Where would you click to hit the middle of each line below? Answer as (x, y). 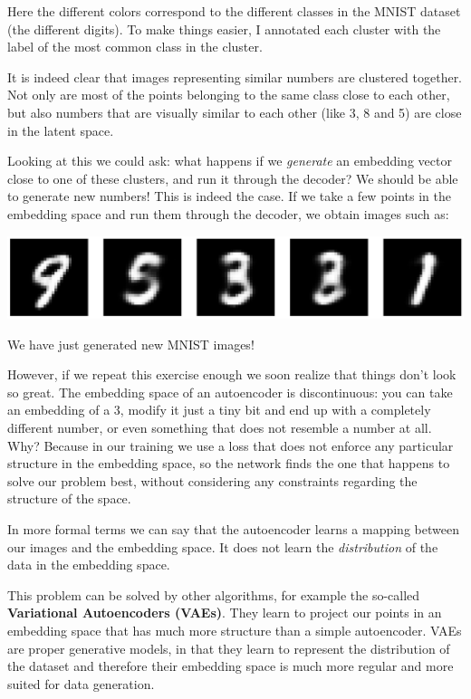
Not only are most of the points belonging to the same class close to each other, (229, 95)
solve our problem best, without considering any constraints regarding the (212, 480)
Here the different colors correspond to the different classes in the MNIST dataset (234, 11)
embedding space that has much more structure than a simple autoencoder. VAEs (235, 630)
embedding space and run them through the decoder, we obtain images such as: (228, 213)
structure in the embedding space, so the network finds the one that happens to (229, 463)
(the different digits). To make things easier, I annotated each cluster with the (224, 29)
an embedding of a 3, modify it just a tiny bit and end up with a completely (219, 410)
